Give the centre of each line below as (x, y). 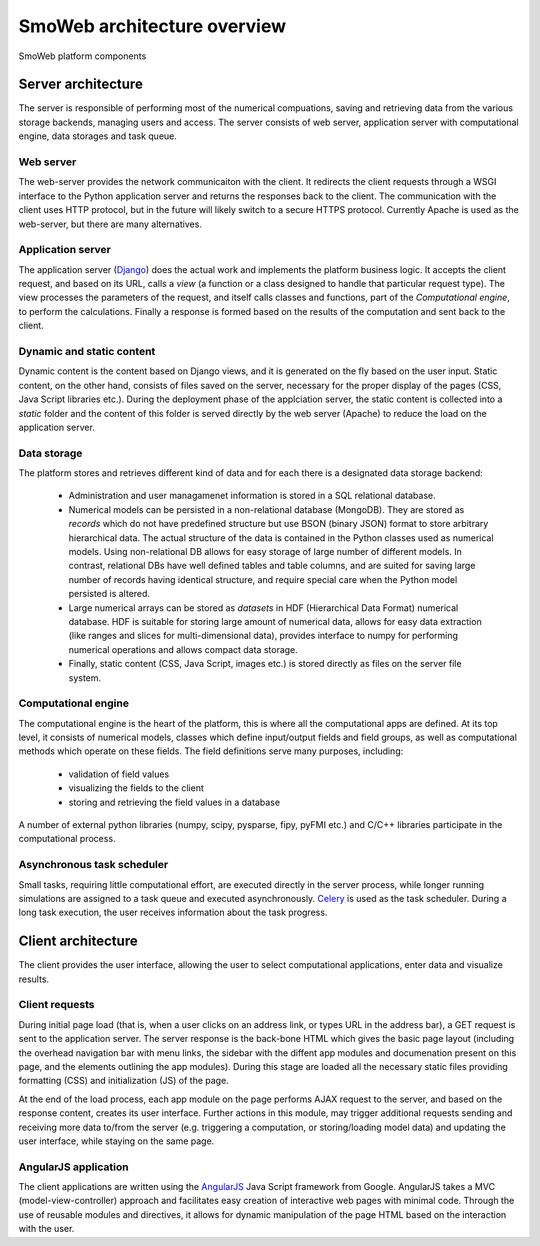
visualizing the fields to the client (136, 788)
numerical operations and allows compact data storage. (183, 649)
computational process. (67, 839)
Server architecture (81, 84)
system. (85, 677)
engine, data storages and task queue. (97, 136)
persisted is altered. (109, 594)
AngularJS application (73, 1167)
